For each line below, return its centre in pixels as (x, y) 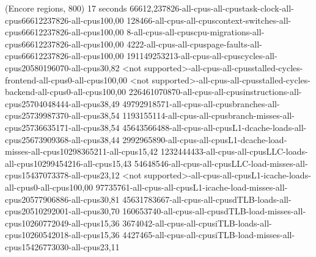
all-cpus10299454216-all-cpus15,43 (68, 163)
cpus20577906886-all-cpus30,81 (62, 199)
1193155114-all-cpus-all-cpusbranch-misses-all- (208, 115)
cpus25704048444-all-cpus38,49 (62, 103)
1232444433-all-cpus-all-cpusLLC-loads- (234, 151)
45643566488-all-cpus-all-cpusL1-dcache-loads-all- (215, 127)
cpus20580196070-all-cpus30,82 (62, 67)
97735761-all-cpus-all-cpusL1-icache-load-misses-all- (192, 187)
